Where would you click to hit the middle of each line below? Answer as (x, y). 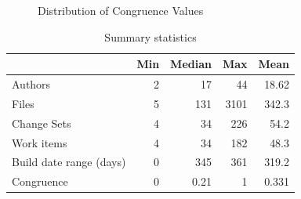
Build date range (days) (69, 162)
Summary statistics (150, 36)
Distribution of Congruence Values (121, 10)
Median (191, 64)
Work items (40, 142)
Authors (31, 84)
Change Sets (42, 123)
